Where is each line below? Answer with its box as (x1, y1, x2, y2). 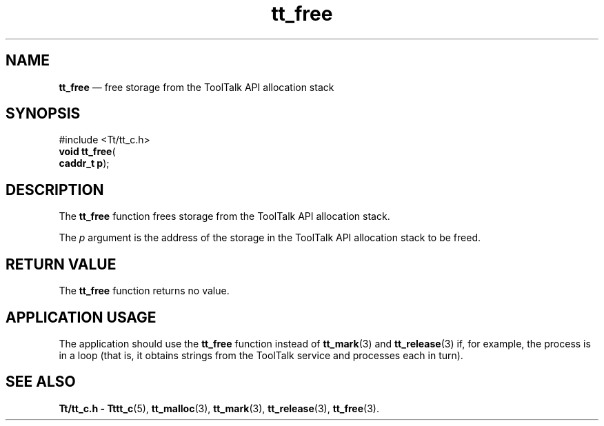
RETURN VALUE (6, 255, 117, 273)
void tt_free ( (59, 145, 116, 158)
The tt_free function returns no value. (59, 285, 230, 297)
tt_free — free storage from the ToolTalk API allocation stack (59, 81, 334, 93)
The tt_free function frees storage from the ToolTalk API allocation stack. (59, 210, 390, 223)
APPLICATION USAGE (6, 308, 157, 326)
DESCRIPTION (6, 181, 104, 199)
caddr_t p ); (59, 157, 110, 170)
